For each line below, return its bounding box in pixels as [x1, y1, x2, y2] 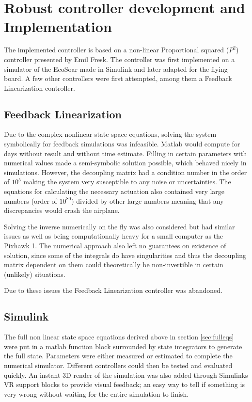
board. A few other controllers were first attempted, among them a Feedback [4, 73, 232, 83]
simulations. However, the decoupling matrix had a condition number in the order [4, 167, 247, 177]
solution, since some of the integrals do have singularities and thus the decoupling [4, 250, 246, 260]
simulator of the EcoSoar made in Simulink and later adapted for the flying [4, 64, 228, 74]
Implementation [4, 16, 112, 36]
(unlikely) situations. [4, 269, 65, 279]
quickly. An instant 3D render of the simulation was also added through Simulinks [4, 370, 248, 380]
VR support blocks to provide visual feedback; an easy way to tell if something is [4, 379, 245, 389]
